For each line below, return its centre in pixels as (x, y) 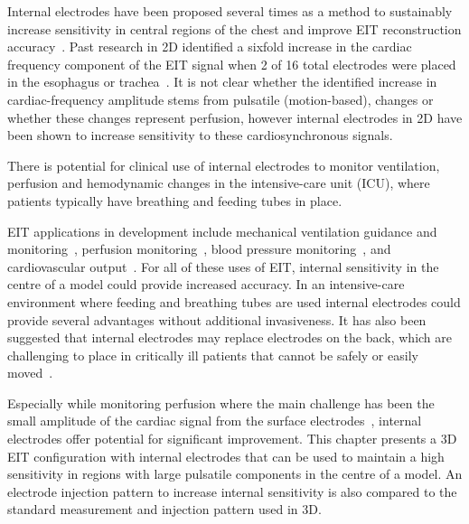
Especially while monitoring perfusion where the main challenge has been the (221, 402)
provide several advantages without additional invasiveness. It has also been (217, 319)
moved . (30, 373)
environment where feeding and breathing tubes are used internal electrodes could (234, 301)
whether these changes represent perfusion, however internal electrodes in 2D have (235, 117)
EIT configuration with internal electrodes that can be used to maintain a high (226, 456)
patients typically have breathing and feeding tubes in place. (175, 200)
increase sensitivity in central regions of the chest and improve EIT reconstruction (234, 28)
